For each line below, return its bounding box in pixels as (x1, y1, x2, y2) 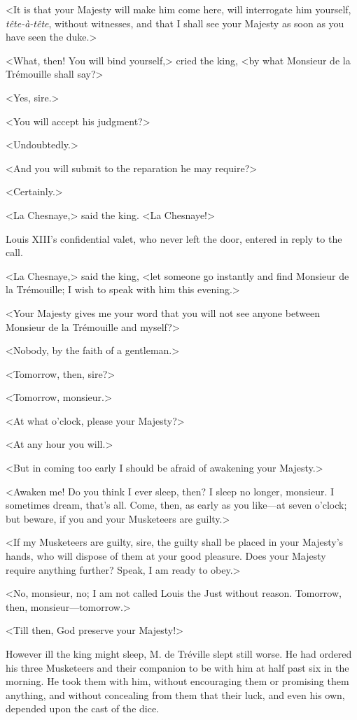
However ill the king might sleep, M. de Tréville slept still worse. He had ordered (6, 647, 352, 661)
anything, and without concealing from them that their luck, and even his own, (6, 687, 345, 702)
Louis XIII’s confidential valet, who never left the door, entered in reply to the (6, 231, 342, 246)
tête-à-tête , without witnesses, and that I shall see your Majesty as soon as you (6, 15, 344, 30)
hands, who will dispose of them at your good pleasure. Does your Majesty (6, 549, 326, 563)
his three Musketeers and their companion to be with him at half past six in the (6, 660, 349, 675)
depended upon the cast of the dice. (6, 701, 160, 716)
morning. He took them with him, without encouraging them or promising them (6, 674, 349, 689)
